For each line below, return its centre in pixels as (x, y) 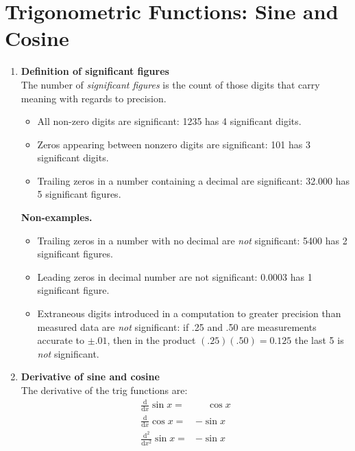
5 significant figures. (79, 194)
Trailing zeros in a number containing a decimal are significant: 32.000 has (193, 180)
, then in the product (151, 340)
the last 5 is (319, 340)
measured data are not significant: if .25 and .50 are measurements (177, 326)
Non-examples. (57, 217)
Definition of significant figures (95, 71)
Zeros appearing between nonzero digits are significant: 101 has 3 (174, 144)
